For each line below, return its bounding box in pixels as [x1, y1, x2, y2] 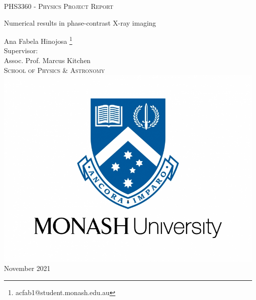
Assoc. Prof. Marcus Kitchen [4, 55, 91, 66]
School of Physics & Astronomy [4, 65, 105, 75]
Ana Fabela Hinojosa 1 [4, 34, 72, 46]
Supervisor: [4, 45, 38, 56]
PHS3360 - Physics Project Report [4, 1, 113, 11]
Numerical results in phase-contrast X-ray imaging [4, 17, 156, 28]
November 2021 [4, 263, 51, 273]
